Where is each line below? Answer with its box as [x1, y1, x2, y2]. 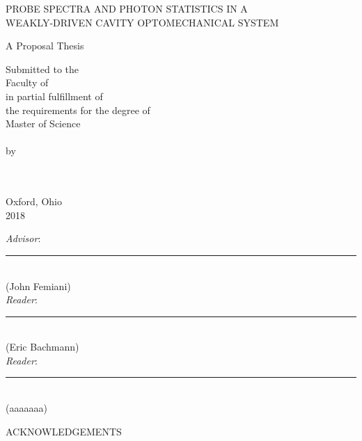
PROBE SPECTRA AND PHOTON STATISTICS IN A [6, 1, 248, 15]
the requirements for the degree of [6, 102, 150, 117]
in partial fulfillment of [6, 88, 103, 103]
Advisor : [6, 231, 41, 246]
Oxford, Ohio [6, 194, 62, 209]
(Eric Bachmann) [6, 339, 79, 354]
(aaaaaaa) [6, 401, 47, 415]
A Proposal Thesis [6, 38, 84, 53]
